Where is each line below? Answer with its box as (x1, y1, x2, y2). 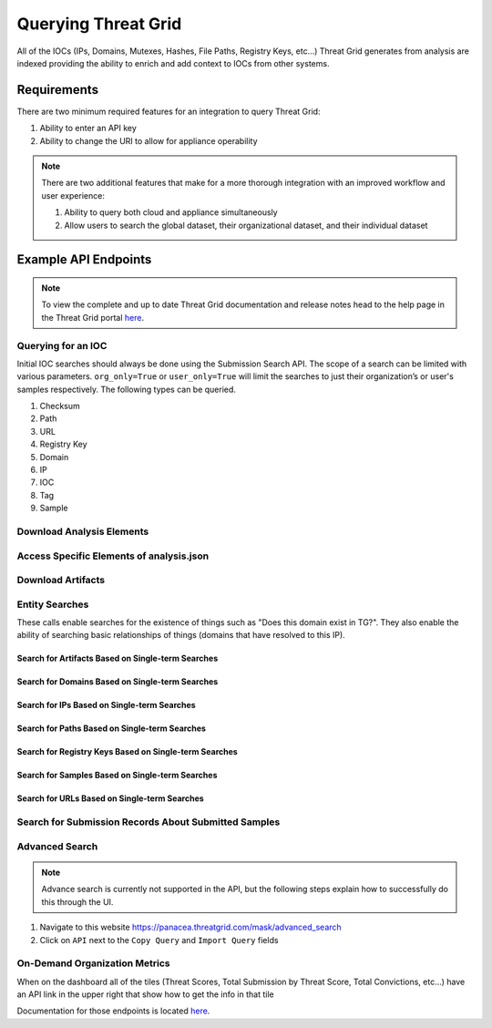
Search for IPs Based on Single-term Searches (16, 700, 196, 711)
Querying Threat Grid (16, 14, 182, 34)
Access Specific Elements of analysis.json (16, 550, 210, 562)
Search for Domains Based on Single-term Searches (16, 676, 219, 687)
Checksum (39, 401, 81, 412)
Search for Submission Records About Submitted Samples (16, 816, 281, 828)
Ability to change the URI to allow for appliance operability (39, 135, 259, 146)
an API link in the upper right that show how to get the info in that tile (16, 989, 274, 1000)
